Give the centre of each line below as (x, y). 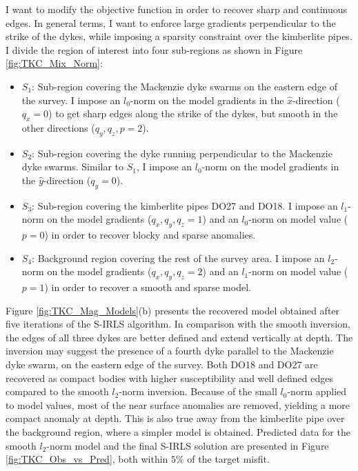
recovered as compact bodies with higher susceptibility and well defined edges (169, 378)
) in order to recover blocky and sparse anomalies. (150, 235)
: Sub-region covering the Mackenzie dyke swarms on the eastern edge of (185, 86)
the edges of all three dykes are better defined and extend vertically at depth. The (179, 337)
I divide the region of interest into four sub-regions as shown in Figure (154, 49)
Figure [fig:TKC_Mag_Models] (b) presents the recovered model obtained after (173, 310)
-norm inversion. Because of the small (198, 391)
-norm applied (317, 391)
